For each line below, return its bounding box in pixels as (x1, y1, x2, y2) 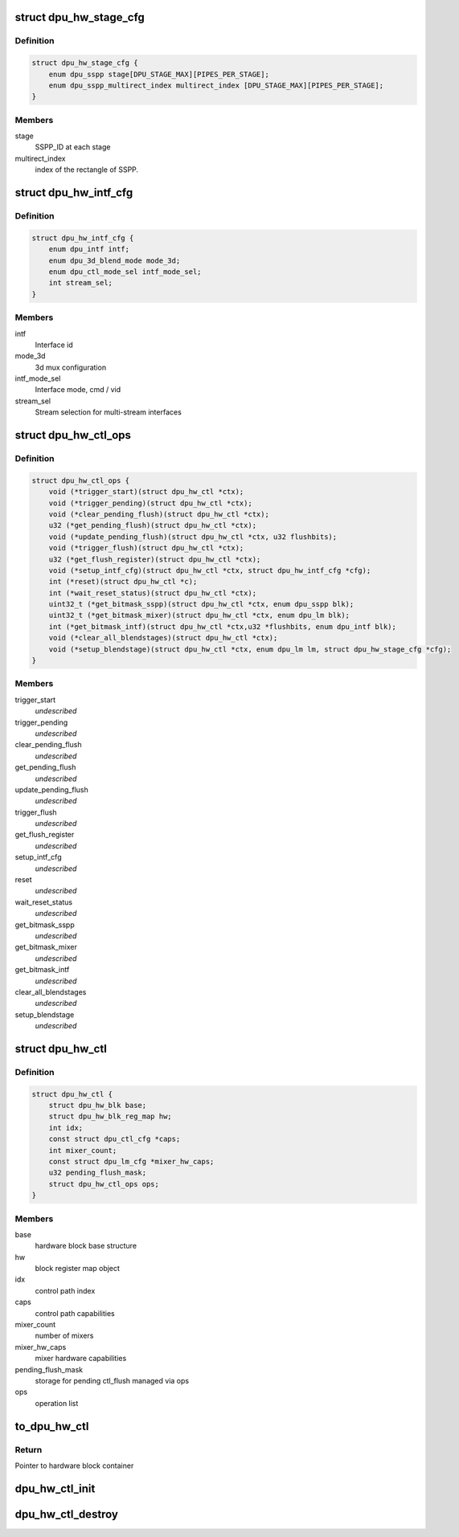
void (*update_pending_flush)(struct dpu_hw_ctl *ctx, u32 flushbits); (48, 532, 338, 542)
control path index (35, 1286, 96, 1295)
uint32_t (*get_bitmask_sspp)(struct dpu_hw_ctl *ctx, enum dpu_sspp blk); (48, 599, 354, 609)
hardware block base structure (35, 1241, 137, 1251)
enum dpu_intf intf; (48, 245, 130, 254)
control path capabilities (35, 1308, 116, 1318)
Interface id (35, 340, 74, 350)
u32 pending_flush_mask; (48, 1168, 147, 1177)
